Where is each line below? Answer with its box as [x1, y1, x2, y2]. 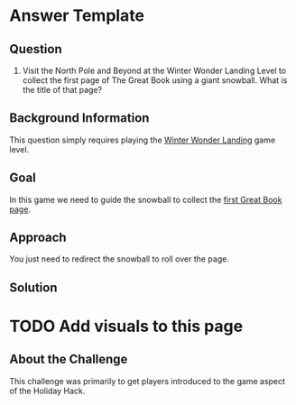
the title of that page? [22, 85, 103, 95]
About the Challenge [9, 352, 128, 367]
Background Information [9, 110, 150, 126]
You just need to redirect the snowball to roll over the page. [9, 253, 230, 264]
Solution [9, 280, 58, 295]
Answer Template [9, 5, 145, 26]
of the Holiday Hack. [9, 385, 86, 396]
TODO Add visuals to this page [9, 317, 244, 336]
